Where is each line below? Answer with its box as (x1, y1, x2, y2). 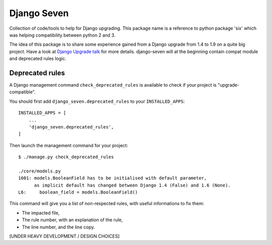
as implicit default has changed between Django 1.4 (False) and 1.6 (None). (34, 182, 231, 188)
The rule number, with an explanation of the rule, (22, 217, 123, 223)
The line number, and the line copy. (22, 224, 95, 230)
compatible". (9, 89, 36, 95)
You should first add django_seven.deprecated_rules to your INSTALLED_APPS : (9, 98, 185, 104)
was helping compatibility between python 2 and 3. (9, 32, 116, 38)
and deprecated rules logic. (9, 55, 66, 62)
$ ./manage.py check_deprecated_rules (18, 154, 114, 160)
